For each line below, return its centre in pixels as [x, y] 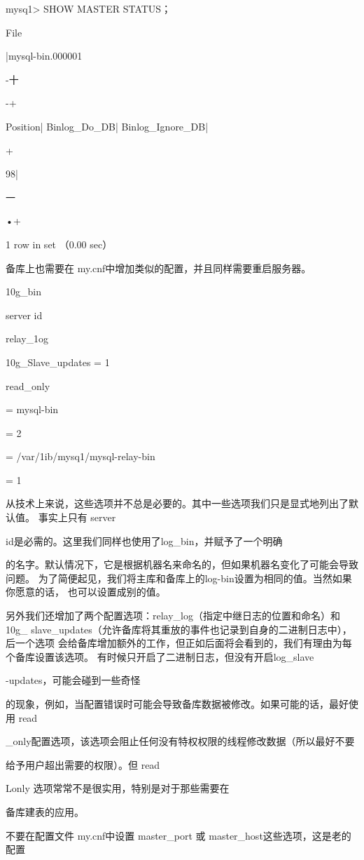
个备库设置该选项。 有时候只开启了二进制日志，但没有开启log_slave [160, 656]
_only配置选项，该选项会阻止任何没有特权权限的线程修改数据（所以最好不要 [180, 741]
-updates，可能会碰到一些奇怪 [73, 680]
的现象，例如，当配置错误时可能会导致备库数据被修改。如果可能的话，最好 [177, 704]
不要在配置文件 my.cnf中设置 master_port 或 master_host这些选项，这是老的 [178, 835]
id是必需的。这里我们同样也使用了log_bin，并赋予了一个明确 [144, 540]
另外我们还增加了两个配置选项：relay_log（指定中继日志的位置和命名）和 [173, 616]
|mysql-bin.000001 [44, 56]
